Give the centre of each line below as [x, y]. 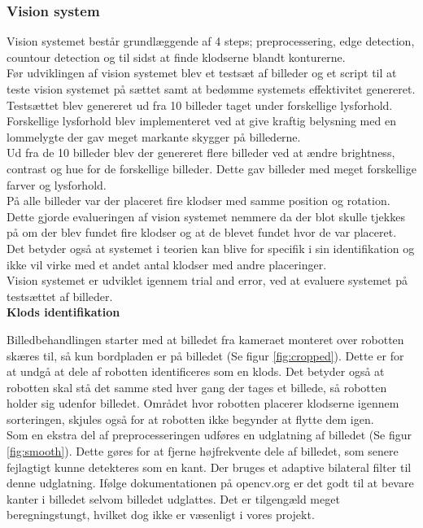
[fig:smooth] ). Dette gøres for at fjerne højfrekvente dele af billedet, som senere [203, 451]
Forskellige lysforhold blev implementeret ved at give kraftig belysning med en [201, 121]
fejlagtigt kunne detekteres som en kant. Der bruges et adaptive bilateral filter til [209, 467]
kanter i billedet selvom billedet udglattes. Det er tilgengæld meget [173, 498]
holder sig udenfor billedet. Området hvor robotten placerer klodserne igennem [203, 403]
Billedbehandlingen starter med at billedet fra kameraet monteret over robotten [205, 339]
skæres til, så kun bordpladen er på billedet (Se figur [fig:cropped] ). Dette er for [205, 355]
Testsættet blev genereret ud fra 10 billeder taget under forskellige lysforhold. [200, 105]
